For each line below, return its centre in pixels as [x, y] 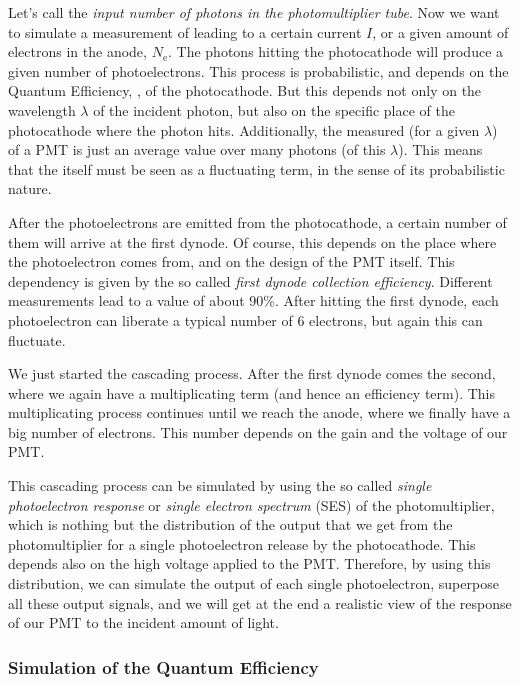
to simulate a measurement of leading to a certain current [185, 31]
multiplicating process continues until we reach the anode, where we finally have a [259, 412]
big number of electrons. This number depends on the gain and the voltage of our [258, 431]
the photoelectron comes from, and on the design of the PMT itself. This [231, 261]
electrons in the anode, [77, 51]
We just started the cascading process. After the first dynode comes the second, [252, 373]
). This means [440, 149]
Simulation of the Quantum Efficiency [163, 666]
